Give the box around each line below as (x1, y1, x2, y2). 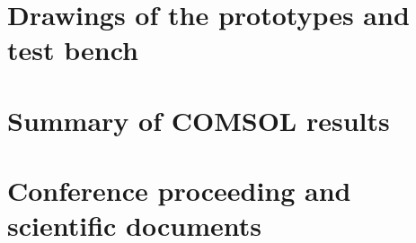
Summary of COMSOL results (7, 101, 390, 138)
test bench (7, 31, 138, 68)
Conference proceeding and (7, 172, 351, 209)
